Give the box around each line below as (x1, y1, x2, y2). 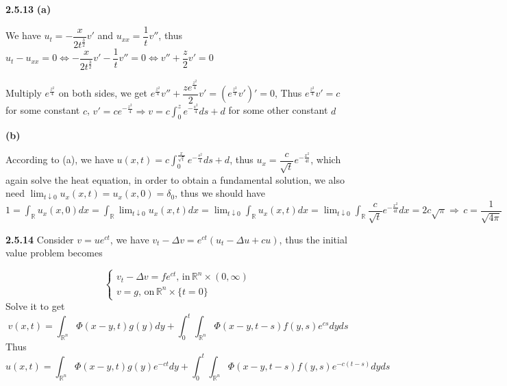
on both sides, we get (58, 86, 147, 100)
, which (310, 152, 341, 167)
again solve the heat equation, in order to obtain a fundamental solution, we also (5, 172, 345, 186)
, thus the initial (279, 232, 347, 246)
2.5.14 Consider (5, 232, 74, 246)
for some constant (5, 103, 80, 117)
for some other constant (228, 103, 328, 117)
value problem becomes (5, 245, 103, 260)
